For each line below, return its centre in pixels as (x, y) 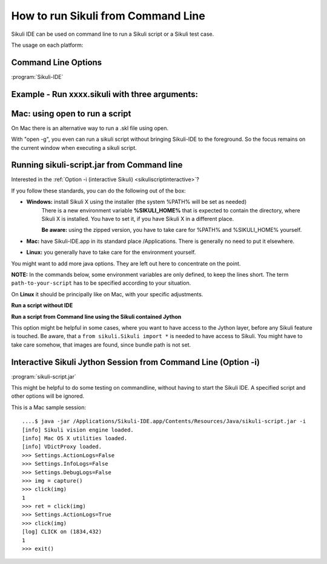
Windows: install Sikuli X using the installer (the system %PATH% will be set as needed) (137, 202)
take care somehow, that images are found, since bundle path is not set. (101, 345)
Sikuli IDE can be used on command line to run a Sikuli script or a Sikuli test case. (113, 34)
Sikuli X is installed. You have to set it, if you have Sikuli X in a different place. (138, 219)
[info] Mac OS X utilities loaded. (75, 438)
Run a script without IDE (42, 305)
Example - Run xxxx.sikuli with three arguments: (104, 94)
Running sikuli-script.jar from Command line (97, 165)
